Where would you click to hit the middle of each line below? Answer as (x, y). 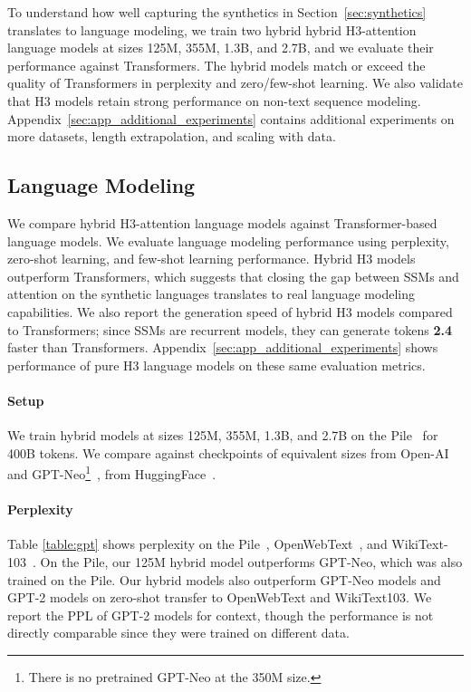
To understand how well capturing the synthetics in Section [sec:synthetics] (217, 12)
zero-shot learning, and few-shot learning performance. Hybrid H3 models (211, 259)
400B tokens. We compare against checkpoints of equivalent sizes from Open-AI (228, 452)
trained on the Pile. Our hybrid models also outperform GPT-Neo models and (224, 579)
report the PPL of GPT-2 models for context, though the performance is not (221, 615)
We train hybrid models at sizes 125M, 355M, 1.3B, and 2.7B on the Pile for (223, 435)
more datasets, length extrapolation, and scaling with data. (172, 136)
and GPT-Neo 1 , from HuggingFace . (112, 472)
